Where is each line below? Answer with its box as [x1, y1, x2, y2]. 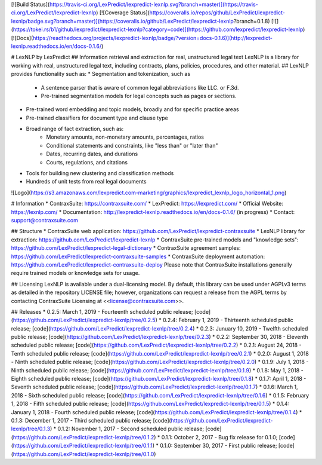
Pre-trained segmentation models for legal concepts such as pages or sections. [41, 92, 237, 99]
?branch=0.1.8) [233, 17, 271, 25]
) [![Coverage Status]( [95, 9, 150, 16]
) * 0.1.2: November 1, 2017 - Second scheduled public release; [49, 425, 205, 433]
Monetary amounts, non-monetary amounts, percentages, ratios [46, 133, 205, 140]
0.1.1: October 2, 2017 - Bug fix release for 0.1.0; [161, 433, 278, 440]
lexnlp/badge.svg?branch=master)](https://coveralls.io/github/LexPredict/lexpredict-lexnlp [11, 17, 234, 25]
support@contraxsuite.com [11, 216, 79, 224]
